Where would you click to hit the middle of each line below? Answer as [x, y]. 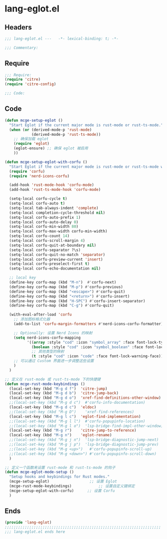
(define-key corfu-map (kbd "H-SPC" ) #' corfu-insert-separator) [77, 301]
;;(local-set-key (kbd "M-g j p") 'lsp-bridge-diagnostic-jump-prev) [84, 444]
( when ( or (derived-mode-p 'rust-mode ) [51, 130]
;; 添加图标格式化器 [32, 319]
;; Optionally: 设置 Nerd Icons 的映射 [53, 333]
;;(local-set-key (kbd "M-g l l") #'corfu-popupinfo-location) [77, 421]
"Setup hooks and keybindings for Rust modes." [60, 477]
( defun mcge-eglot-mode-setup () [39, 472]
